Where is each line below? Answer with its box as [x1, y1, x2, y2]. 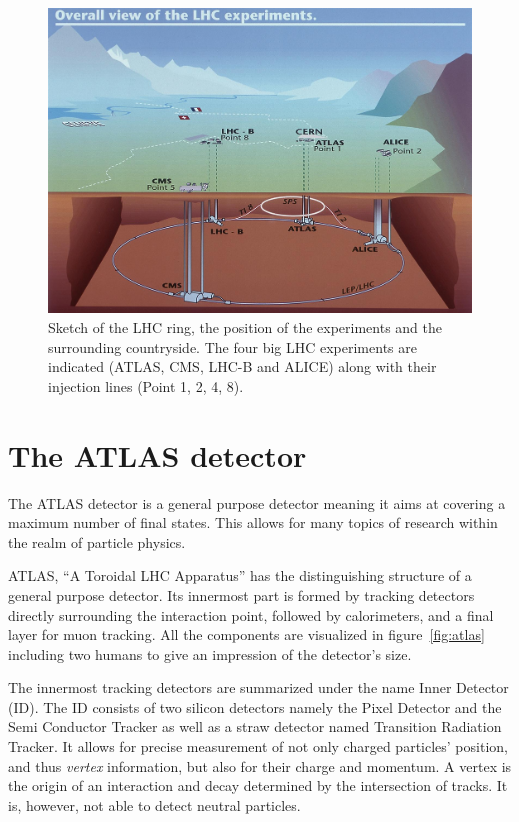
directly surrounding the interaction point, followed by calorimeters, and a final [8, 604, 494, 625]
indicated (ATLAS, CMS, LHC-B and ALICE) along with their [48, 356, 437, 377]
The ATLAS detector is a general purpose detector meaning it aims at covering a [8, 492, 506, 513]
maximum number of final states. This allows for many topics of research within [8, 512, 498, 533]
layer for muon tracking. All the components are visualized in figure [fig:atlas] [8, 624, 485, 645]
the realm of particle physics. [8, 531, 186, 552]
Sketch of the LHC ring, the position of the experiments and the [48, 317, 442, 338]
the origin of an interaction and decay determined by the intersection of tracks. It [8, 775, 508, 796]
